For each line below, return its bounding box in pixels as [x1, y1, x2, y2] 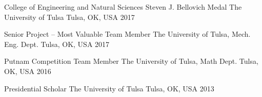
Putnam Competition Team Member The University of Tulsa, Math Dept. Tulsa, [4, 56, 258, 66]
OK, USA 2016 [4, 65, 51, 76]
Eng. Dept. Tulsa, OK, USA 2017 [4, 38, 110, 49]
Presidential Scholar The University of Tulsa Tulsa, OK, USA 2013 [4, 83, 214, 93]
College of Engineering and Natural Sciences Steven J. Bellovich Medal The [4, 2, 242, 12]
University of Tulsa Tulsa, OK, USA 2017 [4, 11, 135, 22]
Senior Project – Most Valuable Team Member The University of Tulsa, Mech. [4, 29, 251, 39]
